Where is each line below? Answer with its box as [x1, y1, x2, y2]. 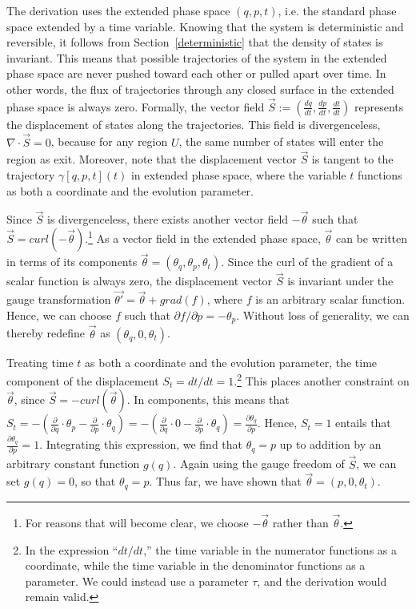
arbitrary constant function [6, 455, 140, 472]
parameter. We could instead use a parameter [25, 572, 249, 589]
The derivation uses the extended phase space [6, 2, 230, 18]
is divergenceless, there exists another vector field [47, 211, 289, 228]
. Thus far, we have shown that [149, 473, 302, 490]
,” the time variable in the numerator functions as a [143, 541, 397, 558]
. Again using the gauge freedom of [173, 455, 345, 472]
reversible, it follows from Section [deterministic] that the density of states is [6, 34, 383, 50]
